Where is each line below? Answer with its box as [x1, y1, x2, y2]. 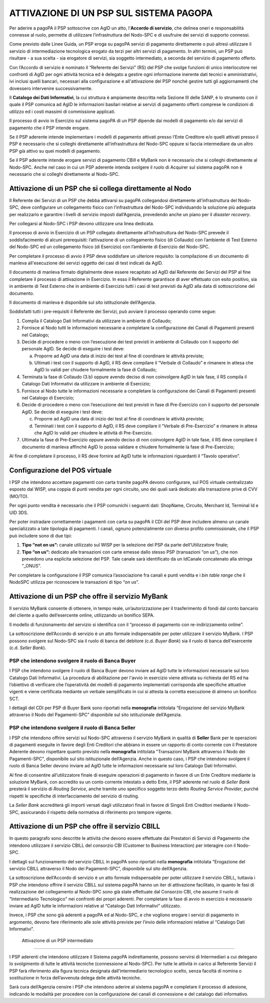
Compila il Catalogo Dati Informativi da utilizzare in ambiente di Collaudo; [21, 318, 172, 324]
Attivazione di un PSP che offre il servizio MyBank [9, 592, 168, 601]
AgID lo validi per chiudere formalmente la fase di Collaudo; [34, 367, 157, 373]
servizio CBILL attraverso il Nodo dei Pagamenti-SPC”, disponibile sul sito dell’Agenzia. [9, 866, 188, 871]
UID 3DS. [9, 510, 28, 516]
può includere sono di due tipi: [9, 533, 72, 539]
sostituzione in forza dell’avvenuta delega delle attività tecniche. [9, 975, 141, 981]
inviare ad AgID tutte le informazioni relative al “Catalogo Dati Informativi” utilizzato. [9, 902, 181, 908]
